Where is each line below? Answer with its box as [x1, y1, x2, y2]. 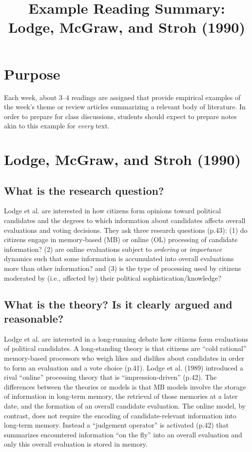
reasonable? [4, 310, 64, 326]
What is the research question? [4, 183, 164, 198]
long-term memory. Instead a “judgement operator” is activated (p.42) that [4, 420, 229, 430]
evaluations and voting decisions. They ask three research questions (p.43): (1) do [4, 225, 248, 235]
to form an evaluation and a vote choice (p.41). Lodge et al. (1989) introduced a [4, 362, 244, 372]
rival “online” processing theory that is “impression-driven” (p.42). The [4, 372, 217, 382]
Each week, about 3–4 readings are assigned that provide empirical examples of [4, 92, 241, 102]
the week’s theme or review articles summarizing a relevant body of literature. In [4, 102, 246, 112]
